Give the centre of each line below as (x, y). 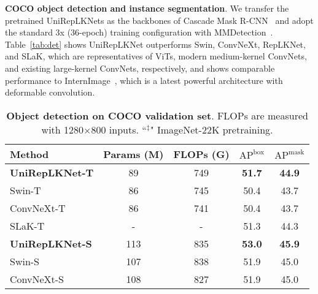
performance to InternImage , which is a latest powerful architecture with (144, 80)
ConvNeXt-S (37, 279)
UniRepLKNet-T (52, 172)
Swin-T (25, 190)
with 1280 (63, 129)
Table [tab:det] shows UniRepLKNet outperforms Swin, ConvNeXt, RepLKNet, (155, 44)
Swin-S (25, 261)
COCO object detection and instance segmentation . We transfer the (147, 8)
